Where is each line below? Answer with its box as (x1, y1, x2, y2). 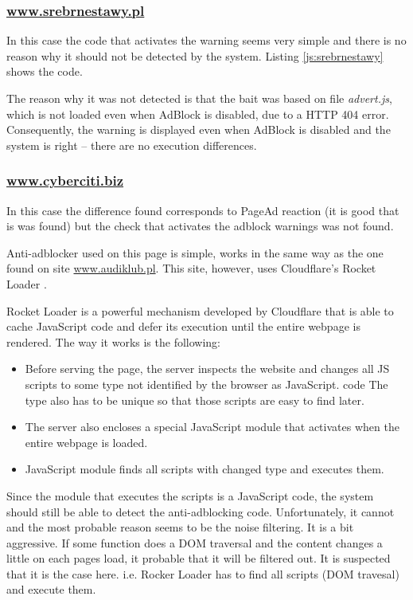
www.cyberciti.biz (6, 171, 124, 190)
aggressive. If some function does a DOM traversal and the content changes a (6, 534, 383, 551)
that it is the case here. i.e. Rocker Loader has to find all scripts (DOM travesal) (6, 565, 399, 582)
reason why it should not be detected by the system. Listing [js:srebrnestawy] (6, 47, 384, 64)
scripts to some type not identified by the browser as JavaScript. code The (25, 375, 388, 392)
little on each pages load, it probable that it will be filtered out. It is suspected (6, 550, 391, 567)
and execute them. (6, 581, 96, 598)
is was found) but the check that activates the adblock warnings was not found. (6, 218, 394, 234)
